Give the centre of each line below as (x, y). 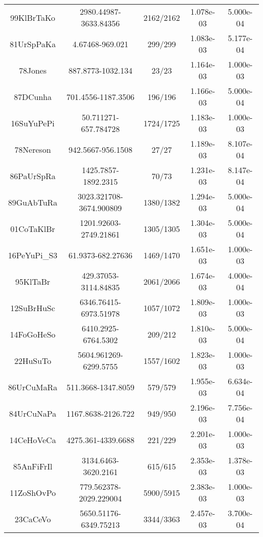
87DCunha (33, 96)
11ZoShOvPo (33, 492)
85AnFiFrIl (33, 466)
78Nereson (33, 149)
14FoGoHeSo (33, 334)
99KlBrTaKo (33, 17)
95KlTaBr (33, 281)
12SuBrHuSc (33, 308)
